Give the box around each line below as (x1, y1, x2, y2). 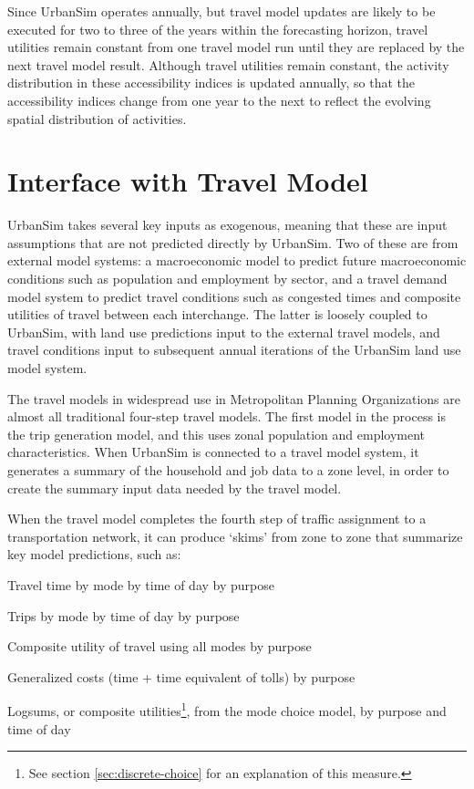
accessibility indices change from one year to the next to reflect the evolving (7, 90, 431, 109)
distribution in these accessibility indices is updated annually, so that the (7, 73, 416, 92)
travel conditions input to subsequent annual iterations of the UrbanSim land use (7, 340, 461, 359)
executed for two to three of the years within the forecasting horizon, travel (7, 19, 428, 38)
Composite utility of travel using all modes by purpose (7, 637, 312, 656)
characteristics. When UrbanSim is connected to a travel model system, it (7, 442, 419, 462)
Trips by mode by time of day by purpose (7, 606, 240, 625)
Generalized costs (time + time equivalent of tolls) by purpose (7, 667, 355, 686)
